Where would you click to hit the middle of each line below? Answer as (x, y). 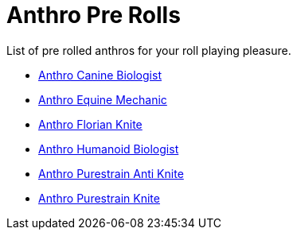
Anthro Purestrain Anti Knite (111, 173)
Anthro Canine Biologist (100, 75)
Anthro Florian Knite (90, 124)
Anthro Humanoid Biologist (109, 149)
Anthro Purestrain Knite (99, 198)
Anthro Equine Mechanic (103, 99)
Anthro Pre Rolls (94, 15)
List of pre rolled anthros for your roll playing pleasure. (149, 50)
